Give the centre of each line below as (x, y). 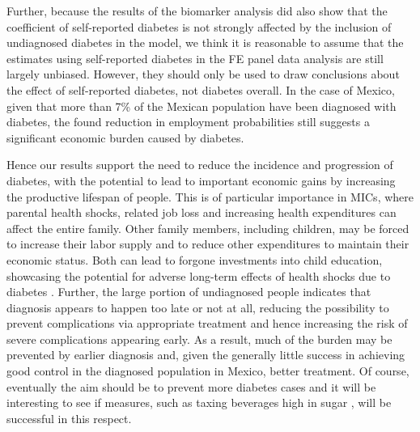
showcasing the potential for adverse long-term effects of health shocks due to (199, 275)
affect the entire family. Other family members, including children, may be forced (208, 228)
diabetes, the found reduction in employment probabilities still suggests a (188, 122)
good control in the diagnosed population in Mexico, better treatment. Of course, (208, 371)
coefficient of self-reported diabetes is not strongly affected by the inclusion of (199, 26)
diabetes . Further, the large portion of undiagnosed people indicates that (189, 292)
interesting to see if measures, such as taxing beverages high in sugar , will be (199, 402)
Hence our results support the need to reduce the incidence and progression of (200, 165)
